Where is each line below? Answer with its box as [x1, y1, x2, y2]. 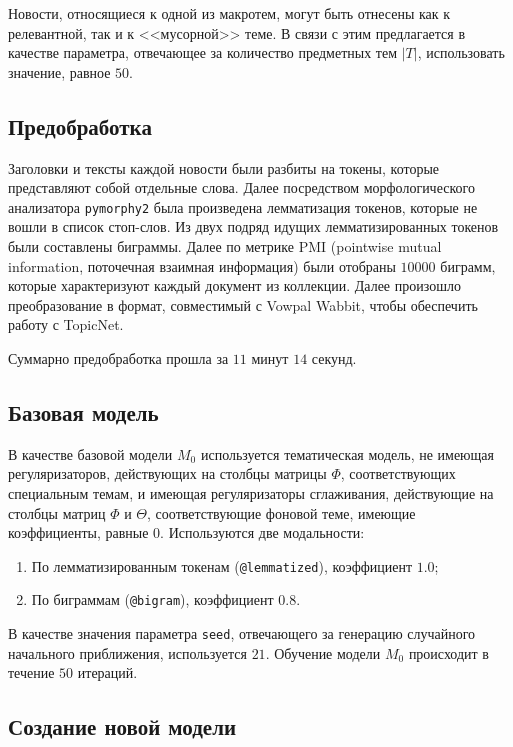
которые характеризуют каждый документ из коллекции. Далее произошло [8, 275, 461, 296]
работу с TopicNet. [8, 314, 124, 335]
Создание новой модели [8, 711, 237, 742]
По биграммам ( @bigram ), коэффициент [31, 589, 274, 610]
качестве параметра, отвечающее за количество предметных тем [8, 42, 398, 63]
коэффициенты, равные [8, 522, 149, 543]
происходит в [408, 642, 489, 663]
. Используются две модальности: [160, 522, 365, 543]
